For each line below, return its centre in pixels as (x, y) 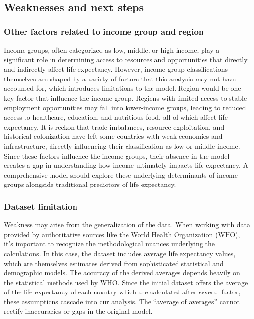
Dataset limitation (41, 206)
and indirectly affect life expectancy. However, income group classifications (116, 69)
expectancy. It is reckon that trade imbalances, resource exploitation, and (114, 126)
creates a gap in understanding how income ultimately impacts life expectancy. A (126, 165)
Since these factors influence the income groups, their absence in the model (117, 155)
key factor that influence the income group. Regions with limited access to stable (126, 97)
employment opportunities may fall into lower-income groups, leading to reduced (125, 107)
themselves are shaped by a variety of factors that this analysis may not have (120, 78)
